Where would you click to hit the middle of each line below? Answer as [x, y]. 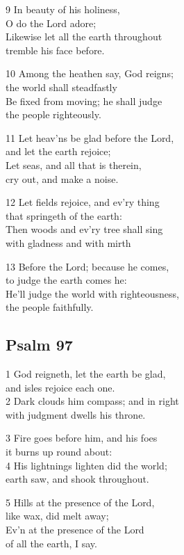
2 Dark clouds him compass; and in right [92, 401]
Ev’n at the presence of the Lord [75, 530]
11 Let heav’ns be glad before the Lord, [90, 137]
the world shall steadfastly [61, 87]
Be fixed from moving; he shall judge [84, 100]
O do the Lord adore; [51, 23]
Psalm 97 [39, 345]
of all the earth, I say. [51, 543]
